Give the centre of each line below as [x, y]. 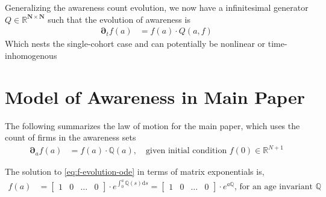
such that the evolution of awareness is [119, 19]
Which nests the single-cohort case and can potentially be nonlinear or [135, 44]
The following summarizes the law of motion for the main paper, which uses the [152, 125]
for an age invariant [276, 186]
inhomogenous [31, 55]
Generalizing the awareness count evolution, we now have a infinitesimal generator [157, 7]
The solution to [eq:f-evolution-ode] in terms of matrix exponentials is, [135, 171]
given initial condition [186, 151]
